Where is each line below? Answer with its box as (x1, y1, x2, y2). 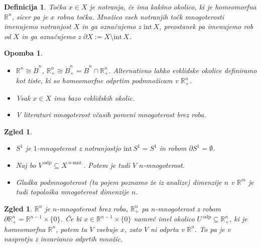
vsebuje (96, 223, 118, 234)
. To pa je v (194, 223, 231, 234)
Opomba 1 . (4, 48, 43, 58)
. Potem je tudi (83, 159, 130, 170)
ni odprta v (151, 223, 185, 234)
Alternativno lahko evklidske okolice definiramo (113, 65, 257, 75)
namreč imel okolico (134, 213, 195, 224)
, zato (124, 223, 142, 234)
